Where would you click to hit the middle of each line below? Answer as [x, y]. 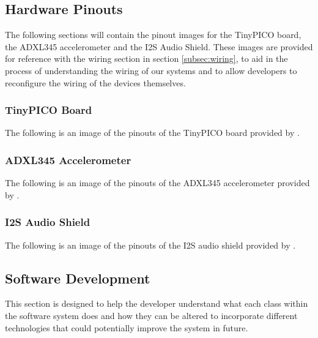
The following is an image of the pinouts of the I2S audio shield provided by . [150, 245]
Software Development [78, 278]
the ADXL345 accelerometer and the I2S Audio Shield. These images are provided [159, 46]
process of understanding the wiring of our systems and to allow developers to [151, 70]
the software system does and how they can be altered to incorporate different [151, 315]
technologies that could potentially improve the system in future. [127, 327]
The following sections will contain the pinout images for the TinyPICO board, [153, 35]
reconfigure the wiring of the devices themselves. [95, 82]
